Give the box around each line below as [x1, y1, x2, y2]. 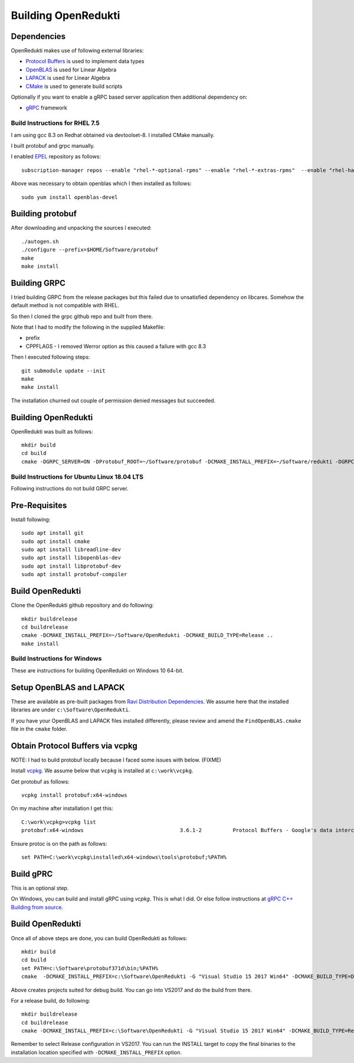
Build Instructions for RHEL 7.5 [11, 119, 100, 127]
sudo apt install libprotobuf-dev [21, 563, 121, 570]
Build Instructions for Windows [11, 655, 102, 663]
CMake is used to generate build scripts [25, 83, 123, 90]
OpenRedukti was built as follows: [11, 428, 94, 435]
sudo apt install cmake [21, 538, 90, 545]
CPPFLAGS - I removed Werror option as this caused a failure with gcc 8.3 [25, 343, 206, 350]
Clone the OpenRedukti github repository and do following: [11, 602, 154, 609]
